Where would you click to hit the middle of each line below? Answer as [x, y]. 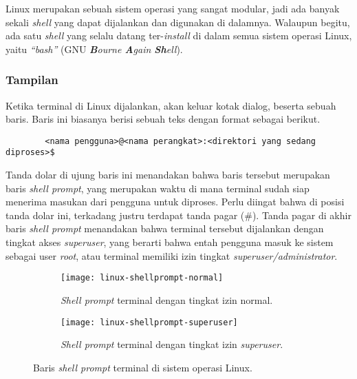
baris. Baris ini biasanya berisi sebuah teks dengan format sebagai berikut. [163, 119]
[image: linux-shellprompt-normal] [142, 278]
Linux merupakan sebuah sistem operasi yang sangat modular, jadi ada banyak [173, 8]
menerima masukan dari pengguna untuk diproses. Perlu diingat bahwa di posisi [175, 202]
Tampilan [32, 80]
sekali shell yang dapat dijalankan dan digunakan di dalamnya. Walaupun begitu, [178, 22]
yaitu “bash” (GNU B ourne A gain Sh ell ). [94, 49]
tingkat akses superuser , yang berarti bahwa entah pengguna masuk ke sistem [170, 242]
